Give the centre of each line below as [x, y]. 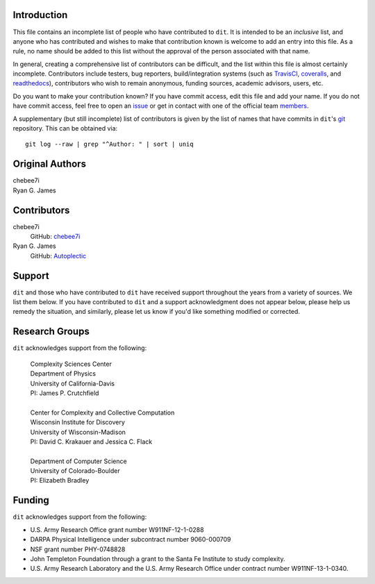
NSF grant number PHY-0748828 [78, 549]
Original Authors [50, 164]
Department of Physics [63, 374]
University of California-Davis [72, 383]
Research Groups [51, 332]
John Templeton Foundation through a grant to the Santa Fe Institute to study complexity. [158, 558]
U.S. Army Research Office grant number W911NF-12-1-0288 [117, 529]
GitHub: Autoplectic [58, 256]
